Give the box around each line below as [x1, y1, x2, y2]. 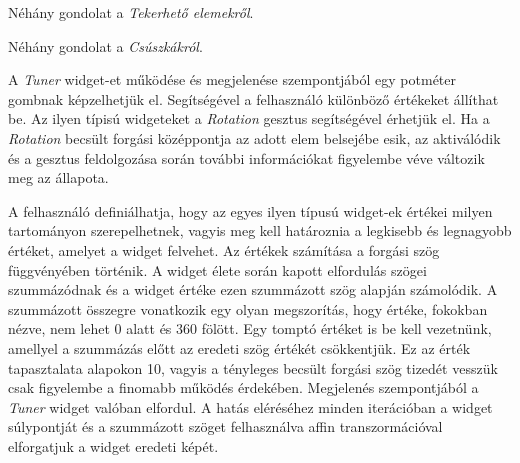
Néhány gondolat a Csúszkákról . [8, 35, 203, 56]
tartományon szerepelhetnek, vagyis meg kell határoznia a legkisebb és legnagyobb [8, 220, 512, 241]
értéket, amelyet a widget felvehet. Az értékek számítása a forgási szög [8, 239, 440, 260]
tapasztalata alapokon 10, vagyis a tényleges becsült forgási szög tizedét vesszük [8, 357, 498, 378]
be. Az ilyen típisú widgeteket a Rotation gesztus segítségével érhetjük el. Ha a [8, 108, 490, 129]
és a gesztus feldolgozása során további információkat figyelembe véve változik [8, 147, 485, 168]
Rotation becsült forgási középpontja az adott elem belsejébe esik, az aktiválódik [8, 127, 501, 148]
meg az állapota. [8, 167, 109, 188]
